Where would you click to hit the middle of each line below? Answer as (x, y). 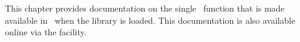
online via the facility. (46, 32)
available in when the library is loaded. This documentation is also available (150, 20)
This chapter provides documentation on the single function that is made (145, 8)
